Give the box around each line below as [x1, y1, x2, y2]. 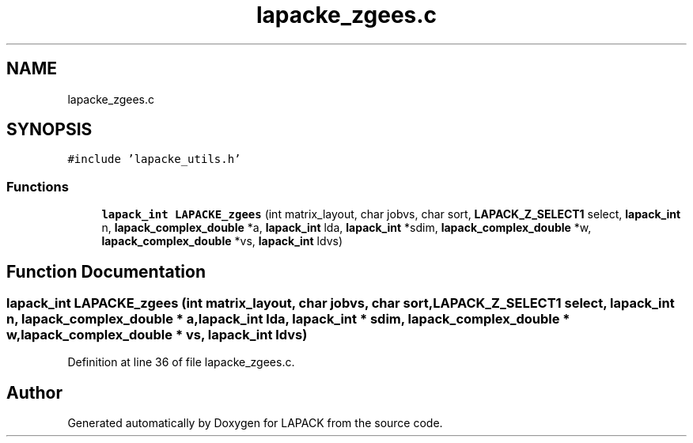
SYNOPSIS [6, 119, 93, 140]
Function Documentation [6, 261, 206, 282]
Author [6, 382, 62, 403]
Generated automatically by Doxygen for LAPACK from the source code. [67, 416, 443, 430]
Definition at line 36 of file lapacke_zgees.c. [67, 355, 295, 369]
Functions [6, 178, 69, 195]
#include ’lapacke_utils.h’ [67, 153, 241, 166]
